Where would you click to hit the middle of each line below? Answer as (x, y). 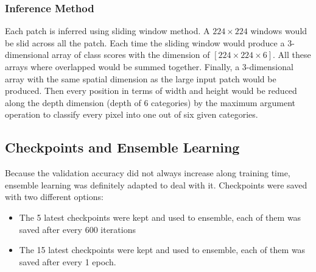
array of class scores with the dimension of (131, 55)
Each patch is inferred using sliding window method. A (107, 31)
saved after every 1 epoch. (68, 261)
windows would (279, 31)
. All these (292, 55)
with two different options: (54, 197)
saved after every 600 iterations (77, 229)
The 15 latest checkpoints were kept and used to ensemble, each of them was (162, 250)
